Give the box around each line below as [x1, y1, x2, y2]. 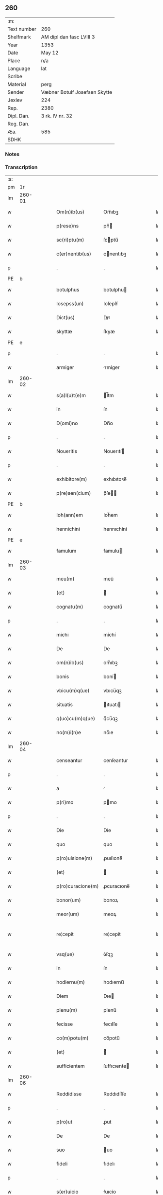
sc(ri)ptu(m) [56, 237, 84, 243]
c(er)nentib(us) [56, 250, 91, 257]
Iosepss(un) [56, 300, 84, 307]
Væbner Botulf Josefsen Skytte [41, 88, 113, 95]
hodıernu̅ [103, 979, 125, 986]
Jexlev [7, 97, 23, 104]
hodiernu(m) [56, 979, 85, 986]
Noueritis [56, 448, 78, 455]
